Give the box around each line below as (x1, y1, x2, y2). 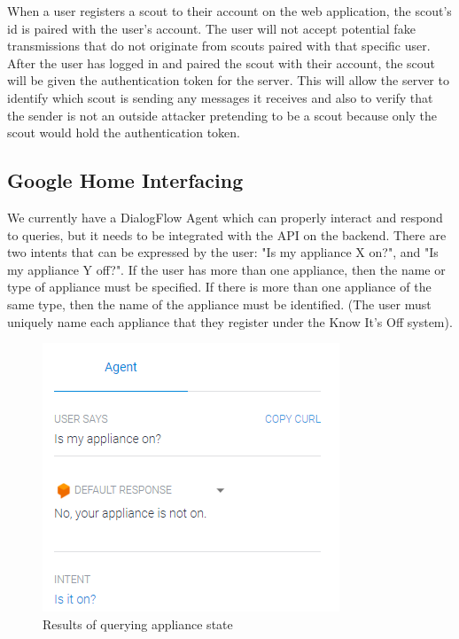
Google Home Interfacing (7, 167, 244, 194)
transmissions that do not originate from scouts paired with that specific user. (7, 36, 431, 55)
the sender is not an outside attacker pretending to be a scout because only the (7, 105, 438, 124)
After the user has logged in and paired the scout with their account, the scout (7, 53, 436, 72)
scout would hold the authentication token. (7, 123, 240, 142)
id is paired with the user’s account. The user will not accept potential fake (7, 19, 416, 37)
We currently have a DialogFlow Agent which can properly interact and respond (7, 207, 443, 226)
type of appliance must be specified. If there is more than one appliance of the (7, 277, 432, 296)
